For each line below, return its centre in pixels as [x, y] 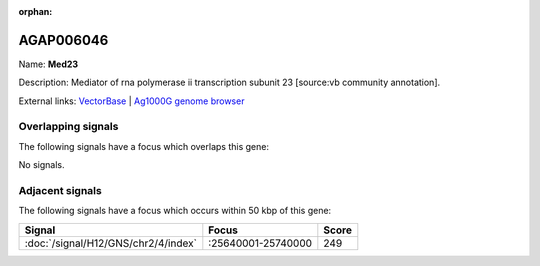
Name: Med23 [48, 64]
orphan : [35, 11]
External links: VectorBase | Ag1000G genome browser [131, 101]
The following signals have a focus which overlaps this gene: [144, 146]
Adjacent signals [60, 190]
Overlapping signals [68, 127]
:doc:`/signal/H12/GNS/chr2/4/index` [110, 243]
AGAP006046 [63, 40]
